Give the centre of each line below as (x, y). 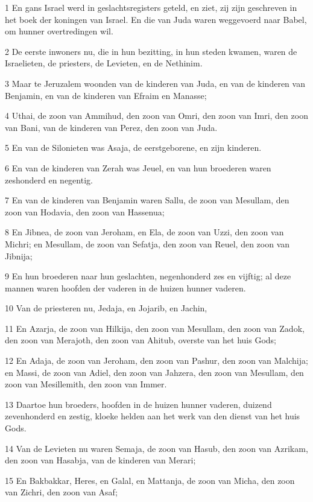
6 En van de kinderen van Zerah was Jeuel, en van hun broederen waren (138, 167)
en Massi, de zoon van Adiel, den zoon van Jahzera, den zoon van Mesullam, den (154, 372)
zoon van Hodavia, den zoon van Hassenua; (85, 211)
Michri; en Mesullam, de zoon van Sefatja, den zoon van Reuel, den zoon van (147, 243)
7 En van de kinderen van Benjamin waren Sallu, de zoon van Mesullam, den (147, 200)
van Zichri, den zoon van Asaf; (61, 492)
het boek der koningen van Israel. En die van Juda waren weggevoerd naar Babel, (156, 19)
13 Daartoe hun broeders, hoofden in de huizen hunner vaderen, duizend (138, 404)
